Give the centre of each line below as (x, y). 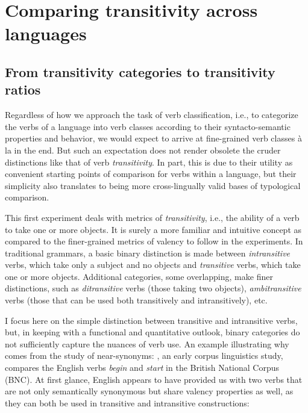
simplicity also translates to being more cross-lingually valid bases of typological (153, 185)
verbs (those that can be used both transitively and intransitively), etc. (136, 300)
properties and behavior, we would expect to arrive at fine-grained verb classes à (153, 138)
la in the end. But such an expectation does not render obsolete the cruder (143, 150)
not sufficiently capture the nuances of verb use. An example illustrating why (147, 343)
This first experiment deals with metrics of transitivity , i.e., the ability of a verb (152, 217)
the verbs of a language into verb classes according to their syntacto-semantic (148, 126)
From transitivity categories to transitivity (140, 71)
